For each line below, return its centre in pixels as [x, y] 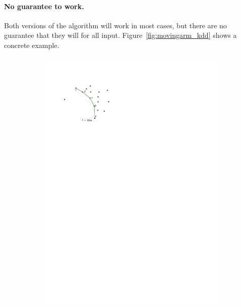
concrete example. [32, 45]
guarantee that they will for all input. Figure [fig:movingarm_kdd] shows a [120, 35]
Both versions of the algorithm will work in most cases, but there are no [115, 25]
